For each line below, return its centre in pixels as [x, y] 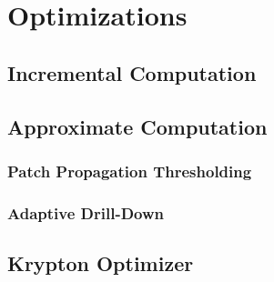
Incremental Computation [132, 72]
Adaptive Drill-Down [86, 212]
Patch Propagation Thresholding [130, 171]
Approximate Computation [137, 126]
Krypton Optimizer [101, 263]
